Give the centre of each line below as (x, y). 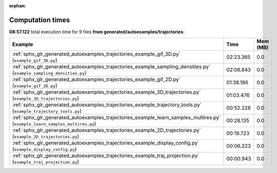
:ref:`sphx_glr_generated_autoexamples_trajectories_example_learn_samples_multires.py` (116, 117)
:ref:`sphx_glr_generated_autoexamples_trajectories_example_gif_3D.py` (96, 54)
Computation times (39, 20)
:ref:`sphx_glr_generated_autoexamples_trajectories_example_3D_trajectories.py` (106, 92)
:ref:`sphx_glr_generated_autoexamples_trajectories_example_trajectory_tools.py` (107, 105)
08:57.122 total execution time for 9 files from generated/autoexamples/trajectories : (97, 32)
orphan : (18, 6)
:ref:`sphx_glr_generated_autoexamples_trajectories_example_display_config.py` (106, 143)
